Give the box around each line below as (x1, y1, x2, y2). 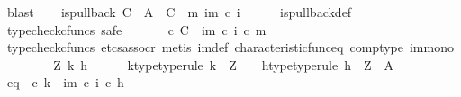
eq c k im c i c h (6, 73, 124, 92)
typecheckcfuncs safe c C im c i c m (6, 20, 267, 39)
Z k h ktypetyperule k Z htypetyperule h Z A (53, 55, 394, 74)
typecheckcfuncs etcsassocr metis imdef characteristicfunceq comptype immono (6, 38, 454, 57)
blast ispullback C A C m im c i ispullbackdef (6, 3, 352, 21)
